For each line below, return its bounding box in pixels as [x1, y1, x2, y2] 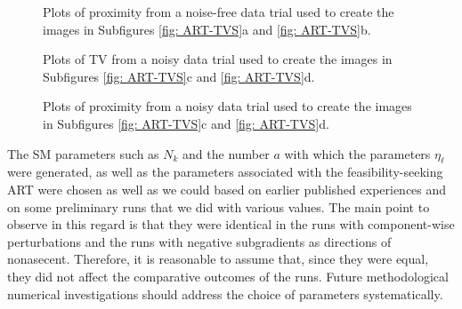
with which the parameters [284, 144, 431, 162]
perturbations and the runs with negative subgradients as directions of [7, 232, 392, 250]
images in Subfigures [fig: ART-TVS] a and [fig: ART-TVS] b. [43, 20, 371, 38]
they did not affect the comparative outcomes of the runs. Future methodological [7, 266, 449, 285]
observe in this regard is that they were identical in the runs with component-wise [7, 215, 455, 234]
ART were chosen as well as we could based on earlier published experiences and [7, 179, 447, 198]
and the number [182, 144, 270, 162]
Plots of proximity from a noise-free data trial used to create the [43, 3, 394, 20]
